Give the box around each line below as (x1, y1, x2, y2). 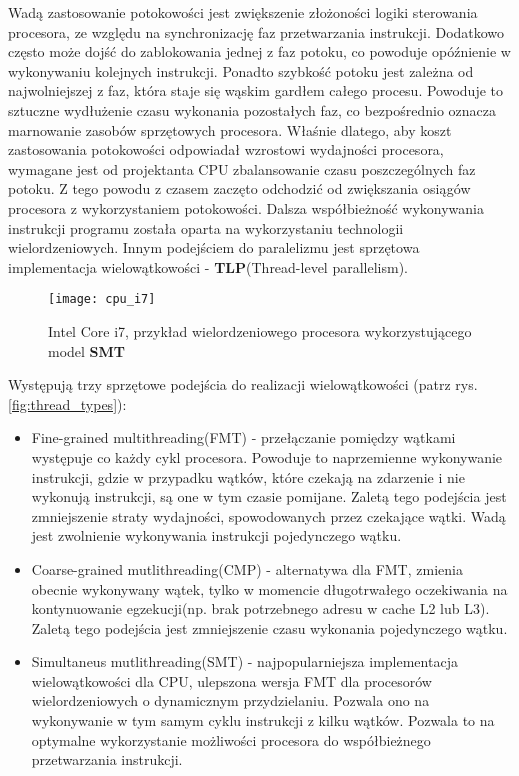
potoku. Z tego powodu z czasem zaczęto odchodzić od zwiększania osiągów (8, 178, 471, 199)
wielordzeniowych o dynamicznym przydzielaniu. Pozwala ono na (31, 690, 430, 711)
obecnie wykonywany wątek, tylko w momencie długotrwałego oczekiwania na (31, 578, 508, 599)
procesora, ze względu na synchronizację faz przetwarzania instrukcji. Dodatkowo (8, 21, 505, 42)
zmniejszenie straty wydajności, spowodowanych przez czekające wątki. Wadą (31, 505, 506, 526)
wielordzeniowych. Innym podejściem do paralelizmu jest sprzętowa (8, 237, 420, 258)
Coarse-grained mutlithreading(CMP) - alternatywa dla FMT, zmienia (31, 558, 463, 579)
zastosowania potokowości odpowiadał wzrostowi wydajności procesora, (8, 139, 444, 160)
